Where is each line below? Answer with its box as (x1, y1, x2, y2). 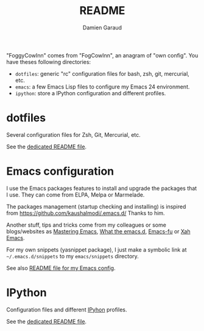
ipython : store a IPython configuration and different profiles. (15, 89, 166, 96)
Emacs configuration (6, 164, 114, 178)
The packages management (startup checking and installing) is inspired (6, 203, 186, 210)
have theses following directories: (6, 58, 91, 65)
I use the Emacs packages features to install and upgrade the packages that (6, 184, 197, 192)
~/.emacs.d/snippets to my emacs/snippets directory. (6, 252, 139, 260)
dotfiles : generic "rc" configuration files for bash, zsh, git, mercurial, (15, 70, 190, 77)
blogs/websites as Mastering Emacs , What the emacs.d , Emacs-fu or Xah (6, 227, 191, 235)
